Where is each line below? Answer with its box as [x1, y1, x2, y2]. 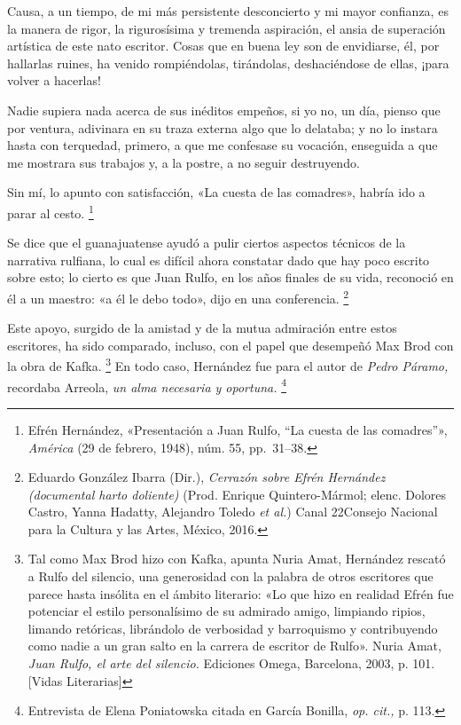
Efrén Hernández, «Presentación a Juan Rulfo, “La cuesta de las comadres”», [27, 420, 448, 438]
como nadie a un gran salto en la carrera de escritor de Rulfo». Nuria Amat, [27, 636, 441, 655]
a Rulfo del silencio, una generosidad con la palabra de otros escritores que [27, 567, 434, 586]
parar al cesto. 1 [7, 201, 94, 222]
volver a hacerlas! [7, 71, 101, 90]
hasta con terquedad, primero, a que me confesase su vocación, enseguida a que [7, 136, 438, 154]
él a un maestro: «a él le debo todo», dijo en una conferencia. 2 [7, 286, 349, 307]
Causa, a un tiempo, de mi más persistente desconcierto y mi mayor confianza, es [7, 2, 449, 20]
